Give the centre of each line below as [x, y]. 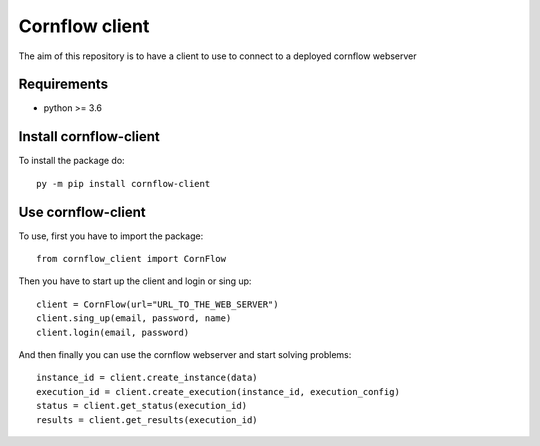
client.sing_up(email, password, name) [134, 318]
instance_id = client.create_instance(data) [147, 378]
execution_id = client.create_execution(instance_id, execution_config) [218, 391]
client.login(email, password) [113, 332]
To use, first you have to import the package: [111, 236]
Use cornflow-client [82, 211]
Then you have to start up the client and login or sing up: [135, 281]
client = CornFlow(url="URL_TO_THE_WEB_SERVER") [157, 304]
